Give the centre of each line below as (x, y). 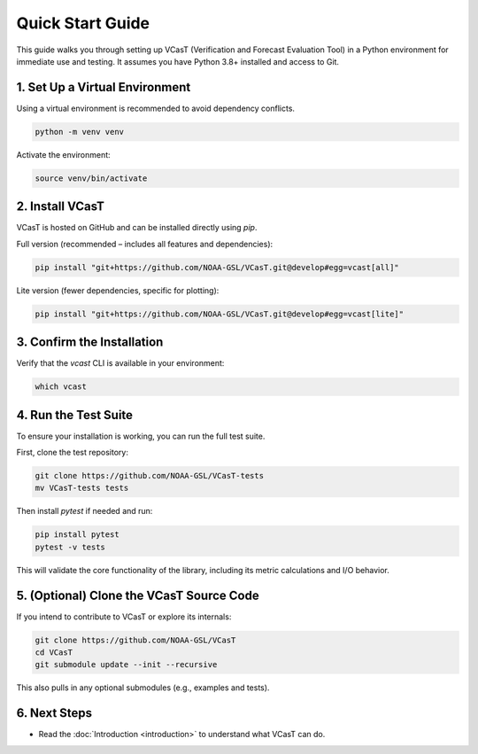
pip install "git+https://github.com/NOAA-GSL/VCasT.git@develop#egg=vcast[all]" (217, 267)
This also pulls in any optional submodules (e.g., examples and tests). (143, 688)
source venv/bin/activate (91, 178)
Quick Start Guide (83, 23)
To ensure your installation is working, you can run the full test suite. (141, 436)
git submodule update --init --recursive (126, 665)
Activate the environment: (63, 154)
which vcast (61, 387)
